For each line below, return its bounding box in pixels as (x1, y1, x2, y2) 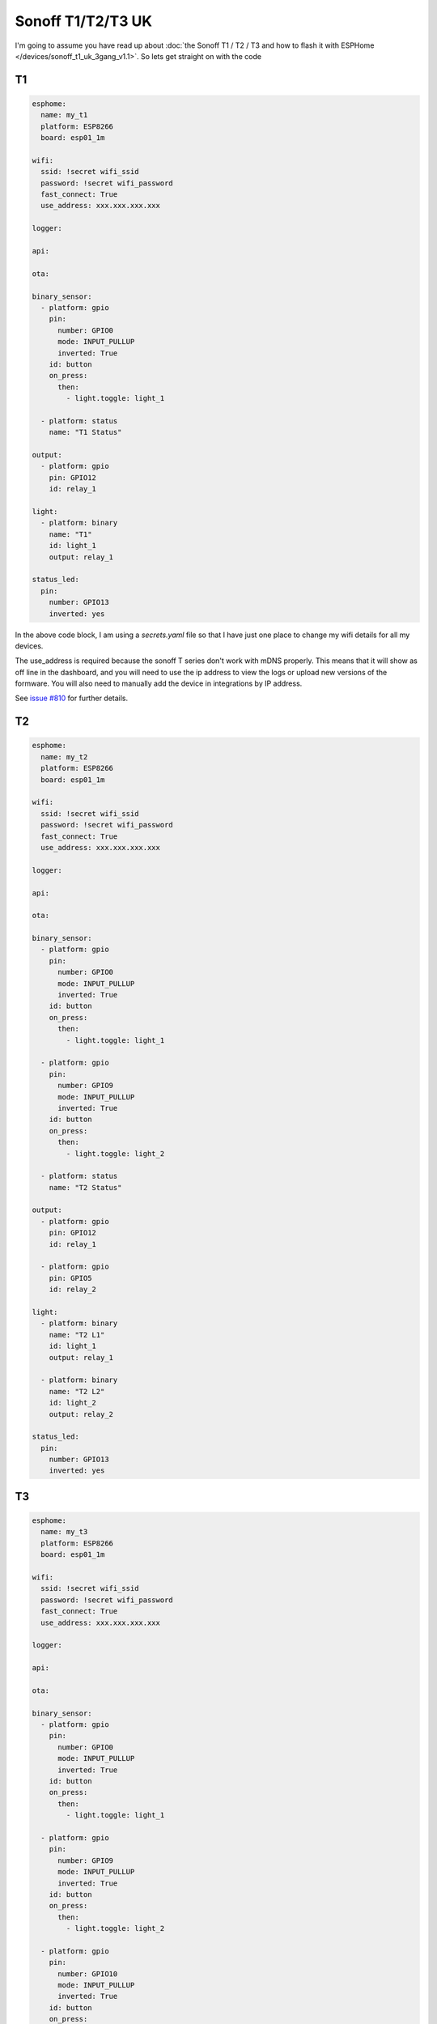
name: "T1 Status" (49, 427, 122, 437)
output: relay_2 (49, 1410, 113, 1418)
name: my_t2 (40, 752, 88, 761)
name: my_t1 (40, 110, 88, 120)
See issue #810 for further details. (15, 693, 129, 704)
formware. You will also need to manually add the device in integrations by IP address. (15, 678, 303, 688)
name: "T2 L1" (49, 1330, 105, 1339)
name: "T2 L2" (49, 1387, 105, 1396)
